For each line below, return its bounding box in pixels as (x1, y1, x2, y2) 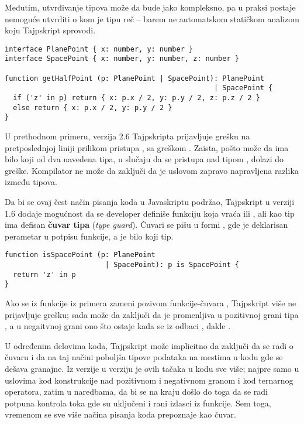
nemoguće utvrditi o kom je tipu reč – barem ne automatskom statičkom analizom (5, 12, 299, 25)
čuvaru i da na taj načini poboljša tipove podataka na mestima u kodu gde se (5, 351, 283, 363)
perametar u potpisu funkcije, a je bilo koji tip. (5, 230, 174, 242)
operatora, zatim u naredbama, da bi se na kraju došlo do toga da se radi (5, 385, 268, 398)
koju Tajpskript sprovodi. (5, 24, 96, 36)
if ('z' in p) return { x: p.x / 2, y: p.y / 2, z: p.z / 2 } (13, 94, 260, 102)
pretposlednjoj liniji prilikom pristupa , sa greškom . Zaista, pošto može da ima (5, 141, 289, 153)
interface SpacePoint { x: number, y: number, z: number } (5, 54, 239, 63)
